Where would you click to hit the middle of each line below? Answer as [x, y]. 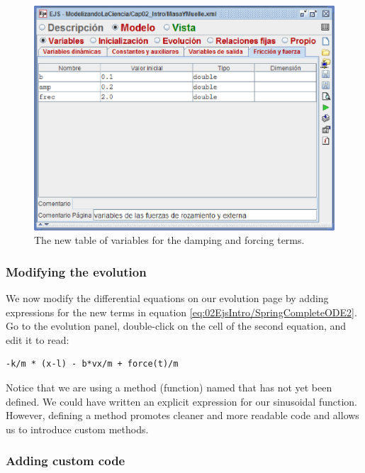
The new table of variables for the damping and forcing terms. [169, 240]
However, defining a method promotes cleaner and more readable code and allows [182, 415]
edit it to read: [38, 339]
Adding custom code [66, 461]
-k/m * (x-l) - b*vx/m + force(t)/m [92, 364]
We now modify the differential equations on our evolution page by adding [167, 298]
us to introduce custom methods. [77, 429]
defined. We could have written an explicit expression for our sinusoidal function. [181, 401]
